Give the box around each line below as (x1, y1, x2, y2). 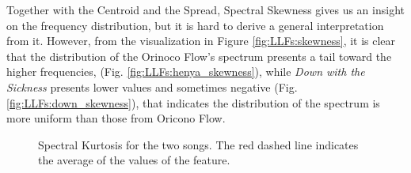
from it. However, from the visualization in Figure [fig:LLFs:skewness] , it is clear (6, 32, 396, 49)
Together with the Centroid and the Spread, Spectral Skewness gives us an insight (6, 2, 405, 17)
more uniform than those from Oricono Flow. (6, 110, 226, 126)
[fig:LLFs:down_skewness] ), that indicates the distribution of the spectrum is (6, 94, 380, 111)
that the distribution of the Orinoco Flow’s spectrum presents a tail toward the (6, 47, 392, 64)
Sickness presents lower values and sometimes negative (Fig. (6, 78, 298, 95)
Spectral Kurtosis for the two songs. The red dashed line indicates (38, 136, 359, 152)
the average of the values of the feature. (38, 152, 230, 168)
